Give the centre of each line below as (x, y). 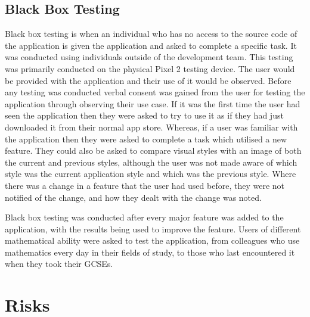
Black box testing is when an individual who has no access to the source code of (151, 34)
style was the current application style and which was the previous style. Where (151, 174)
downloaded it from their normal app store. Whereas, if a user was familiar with (151, 127)
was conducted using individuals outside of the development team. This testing (149, 57)
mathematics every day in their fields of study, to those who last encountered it (150, 252)
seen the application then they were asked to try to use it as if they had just (144, 115)
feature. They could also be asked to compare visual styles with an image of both (153, 150)
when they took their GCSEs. (59, 264)
